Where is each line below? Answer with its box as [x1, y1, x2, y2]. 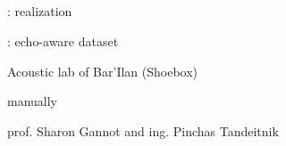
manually [7, 92, 58, 110]
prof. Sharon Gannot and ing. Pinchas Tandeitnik [7, 121, 279, 140]
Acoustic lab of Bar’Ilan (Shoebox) [7, 61, 198, 80]
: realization [7, 2, 72, 20]
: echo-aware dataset [7, 31, 119, 50]
